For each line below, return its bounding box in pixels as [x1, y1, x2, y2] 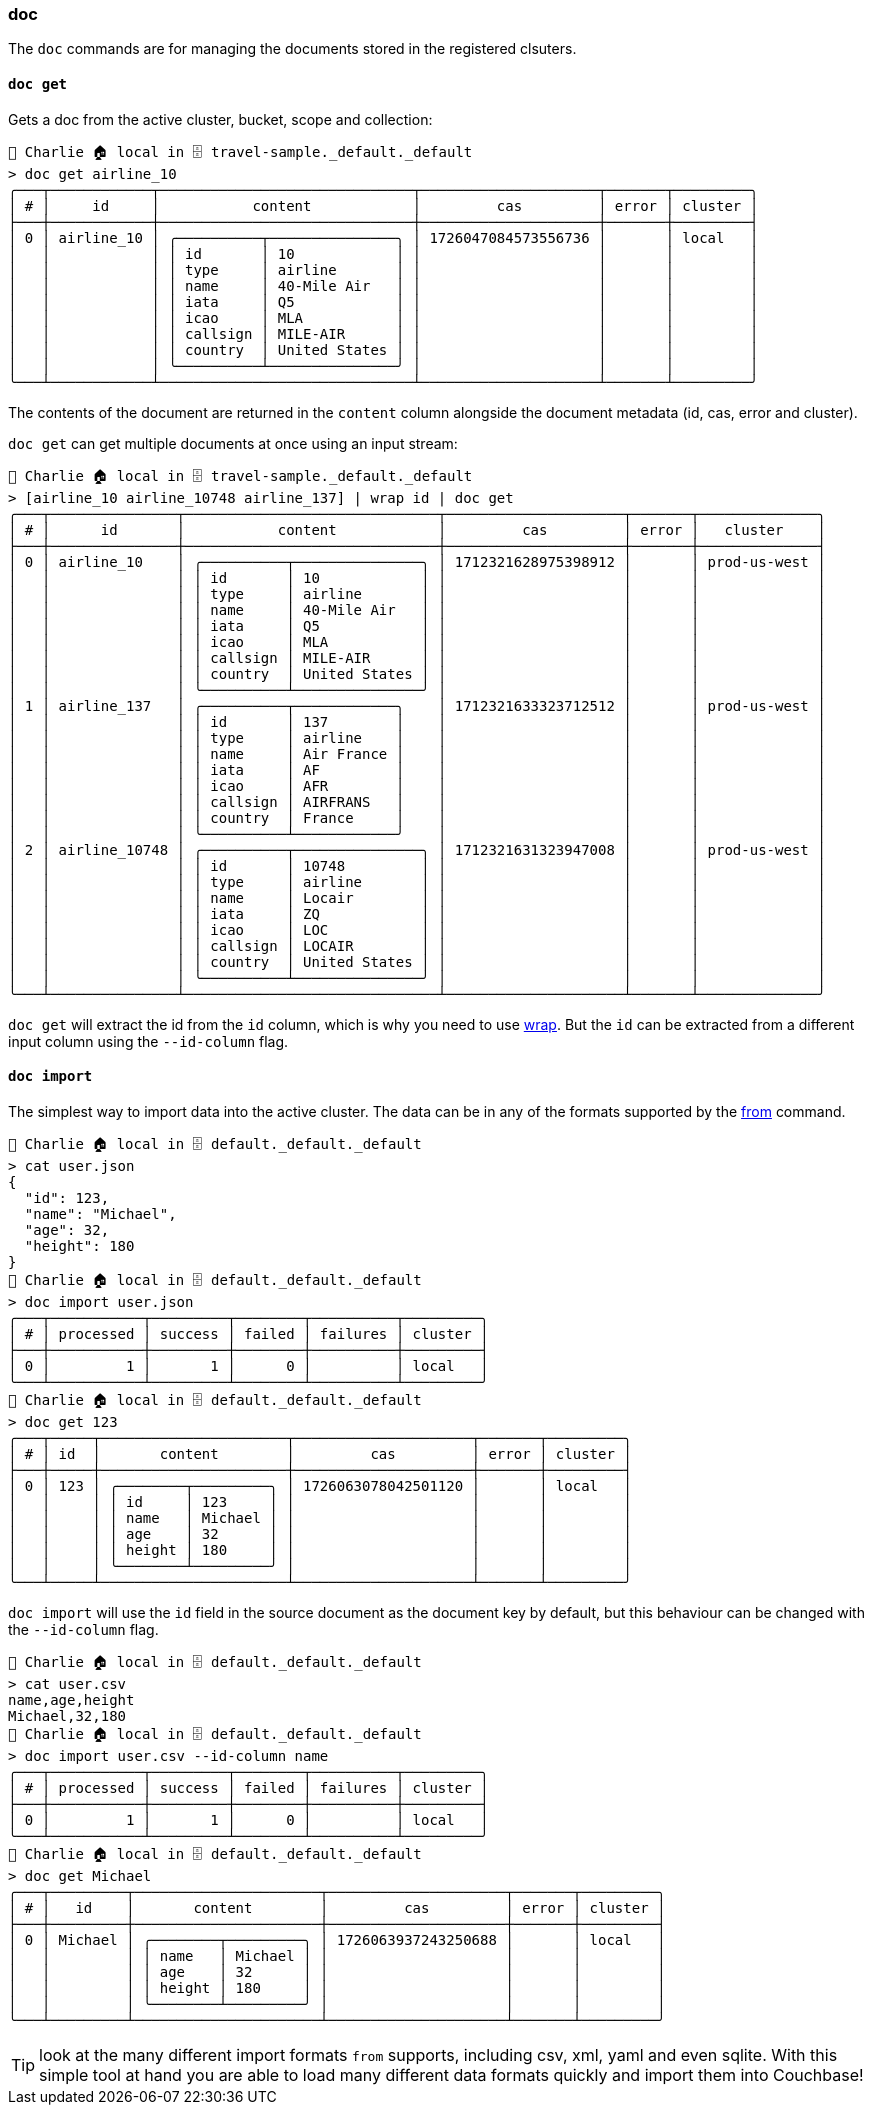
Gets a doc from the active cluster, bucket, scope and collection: [8, 110, 433, 128]
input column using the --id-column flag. [8, 1032, 289, 1050]
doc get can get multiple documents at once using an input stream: [8, 434, 458, 452]
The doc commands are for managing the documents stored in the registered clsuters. [8, 40, 577, 58]
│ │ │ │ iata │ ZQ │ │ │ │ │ [8, 905, 826, 922]
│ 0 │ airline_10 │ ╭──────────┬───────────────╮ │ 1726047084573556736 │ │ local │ [8, 229, 759, 246]
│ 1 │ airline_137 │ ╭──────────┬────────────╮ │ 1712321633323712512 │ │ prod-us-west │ [8, 697, 826, 714]
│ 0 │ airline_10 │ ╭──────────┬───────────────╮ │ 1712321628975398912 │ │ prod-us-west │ [8, 553, 826, 570]
